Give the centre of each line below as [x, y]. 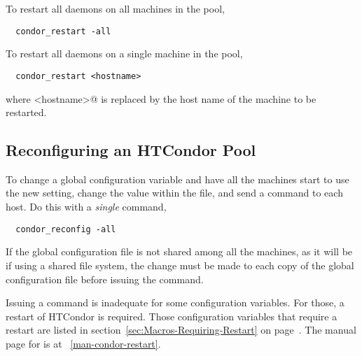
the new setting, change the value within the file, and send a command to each [174, 193]
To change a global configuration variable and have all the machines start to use [177, 179]
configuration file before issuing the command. [105, 279]
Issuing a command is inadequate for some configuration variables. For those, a [175, 302]
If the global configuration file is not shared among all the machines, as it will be [179, 251]
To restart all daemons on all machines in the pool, [115, 8]
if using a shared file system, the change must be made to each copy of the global [180, 265]
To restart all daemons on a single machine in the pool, [124, 54]
